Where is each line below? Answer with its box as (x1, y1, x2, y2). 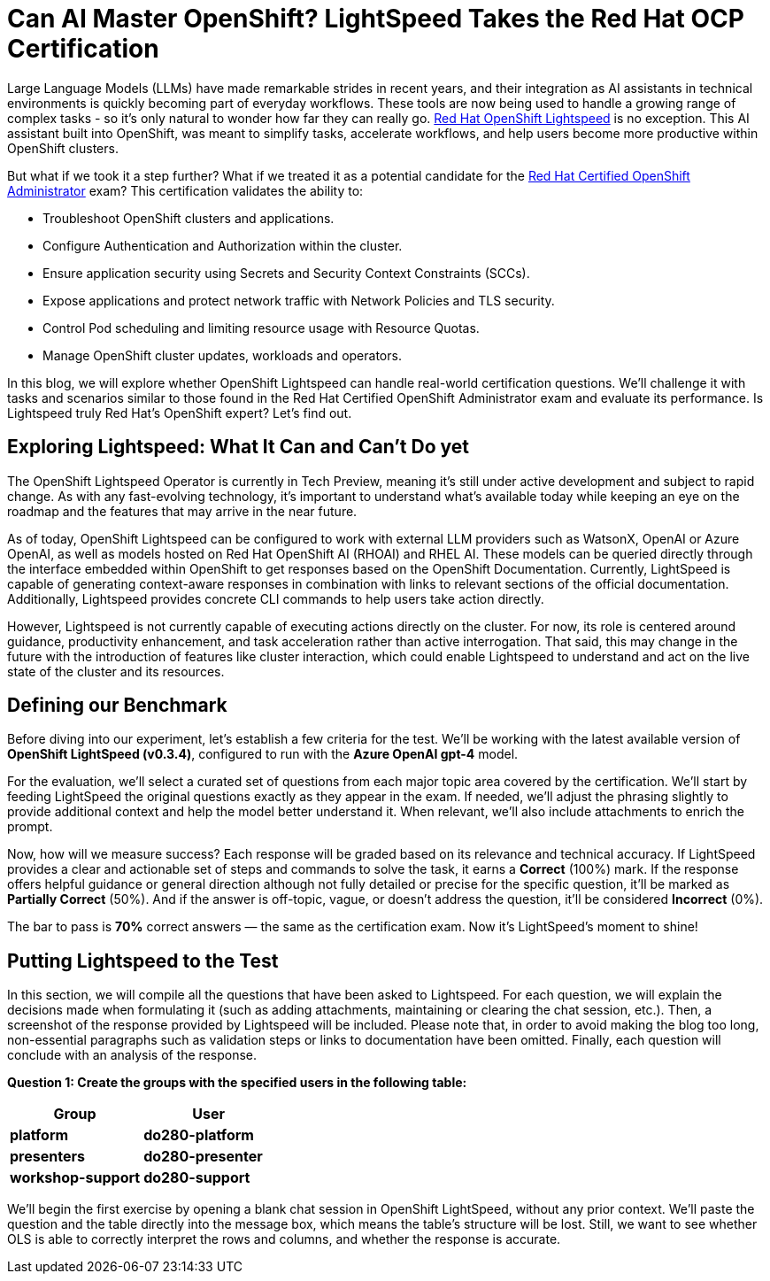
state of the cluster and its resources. (7, 663, 225, 679)
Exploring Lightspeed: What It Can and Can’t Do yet (7, 436, 469, 459)
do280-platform (143, 1126, 254, 1145)
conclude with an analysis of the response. (7, 1047, 258, 1063)
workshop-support (10, 1169, 141, 1187)
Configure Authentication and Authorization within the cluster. (42, 237, 403, 253)
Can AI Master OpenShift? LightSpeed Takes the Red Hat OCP (7, 4, 744, 34)
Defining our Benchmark (7, 694, 227, 717)
